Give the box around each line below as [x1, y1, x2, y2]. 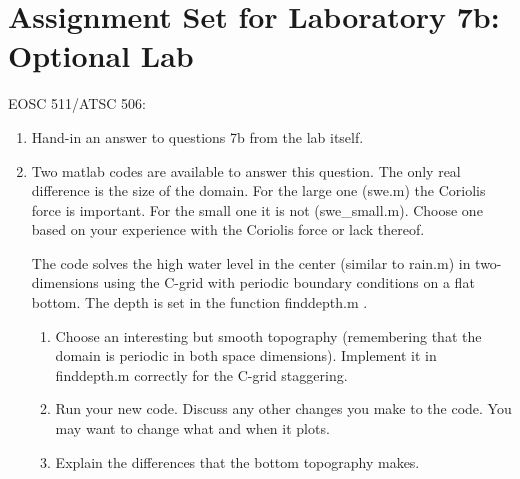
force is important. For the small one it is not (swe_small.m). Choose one [31, 199, 483, 220]
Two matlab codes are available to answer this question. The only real [31, 160, 461, 181]
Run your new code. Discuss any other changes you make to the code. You [55, 398, 512, 419]
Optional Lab [8, 35, 194, 76]
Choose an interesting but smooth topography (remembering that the [55, 325, 482, 346]
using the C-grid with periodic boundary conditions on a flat [103, 272, 475, 293]
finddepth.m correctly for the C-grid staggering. [55, 364, 348, 385]
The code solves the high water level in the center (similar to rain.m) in [31, 252, 471, 273]
